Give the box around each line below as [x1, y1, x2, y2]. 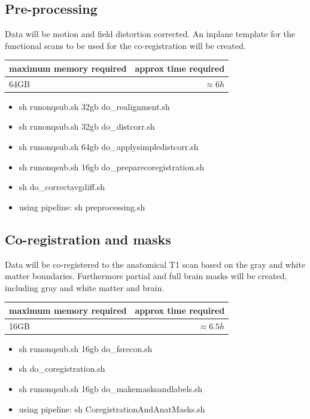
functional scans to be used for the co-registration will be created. [5, 39, 246, 51]
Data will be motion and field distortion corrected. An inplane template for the [5, 27, 296, 40]
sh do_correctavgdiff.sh [19, 181, 105, 193]
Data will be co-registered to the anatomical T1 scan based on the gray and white [5, 258, 306, 270]
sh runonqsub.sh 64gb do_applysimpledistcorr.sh [19, 140, 199, 153]
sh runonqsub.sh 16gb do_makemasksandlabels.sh [19, 383, 203, 394]
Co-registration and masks [5, 230, 171, 248]
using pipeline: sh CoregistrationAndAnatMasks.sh [19, 402, 205, 415]
